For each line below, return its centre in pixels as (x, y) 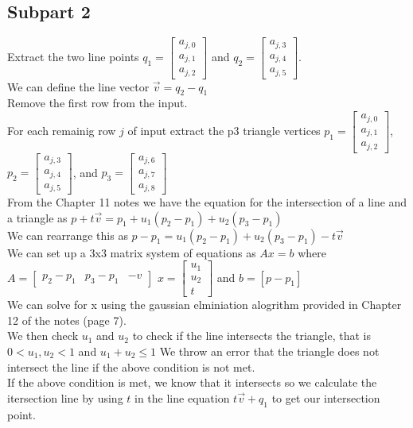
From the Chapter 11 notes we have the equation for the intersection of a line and (207, 202)
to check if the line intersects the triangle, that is (252, 335)
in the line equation (182, 397)
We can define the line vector (78, 86)
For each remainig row (62, 130)
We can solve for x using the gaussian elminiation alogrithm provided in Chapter (205, 305)
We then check (43, 335)
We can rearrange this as (68, 235)
